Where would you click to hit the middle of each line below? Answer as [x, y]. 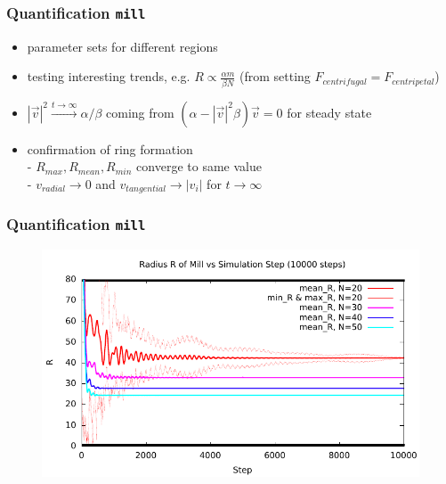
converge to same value [199, 166]
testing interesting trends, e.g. [109, 76]
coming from [140, 112]
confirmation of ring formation [110, 148]
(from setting [275, 76]
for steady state [329, 112]
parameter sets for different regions [122, 46]
